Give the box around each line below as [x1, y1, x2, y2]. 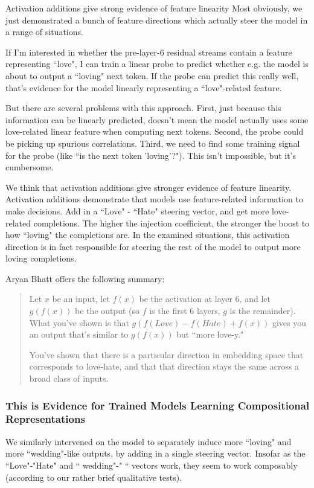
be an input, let [52, 292, 110, 305]
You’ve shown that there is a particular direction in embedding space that [29, 348, 304, 361]
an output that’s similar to [29, 328, 129, 341]
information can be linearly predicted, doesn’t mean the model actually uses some [5, 113, 309, 126]
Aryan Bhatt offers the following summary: [5, 272, 165, 284]
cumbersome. [5, 161, 54, 173]
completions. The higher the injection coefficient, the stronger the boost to [33, 216, 310, 229]
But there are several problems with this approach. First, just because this [5, 101, 281, 114]
